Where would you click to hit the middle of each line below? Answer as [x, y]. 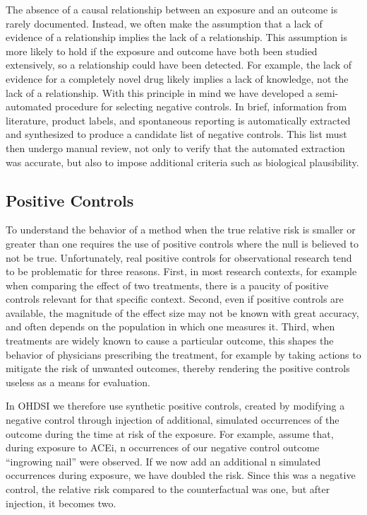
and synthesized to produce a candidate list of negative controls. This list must [176, 134]
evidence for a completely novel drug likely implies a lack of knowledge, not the [177, 78]
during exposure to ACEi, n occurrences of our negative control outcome [163, 447]
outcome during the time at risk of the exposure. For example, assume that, [170, 433]
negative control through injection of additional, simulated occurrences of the [173, 420]
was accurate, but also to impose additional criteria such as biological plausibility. [182, 162]
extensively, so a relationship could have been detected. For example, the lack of [179, 65]
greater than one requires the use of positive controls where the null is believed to [182, 243]
